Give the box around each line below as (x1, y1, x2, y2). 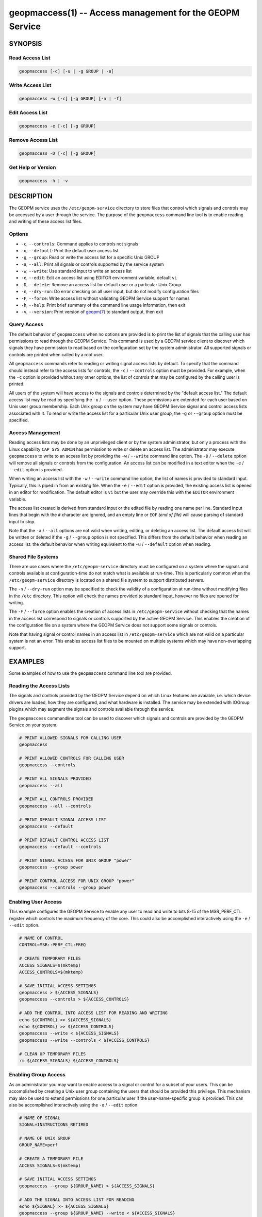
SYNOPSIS (9, 39, 42, 48)
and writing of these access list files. (9, 219, 82, 224)
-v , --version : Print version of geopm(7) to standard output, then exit (21, 309, 164, 315)
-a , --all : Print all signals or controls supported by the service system (21, 261, 164, 267)
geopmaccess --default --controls (19, 844, 101, 849)
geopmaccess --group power (19, 865, 83, 870)
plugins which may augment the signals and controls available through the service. (9, 706, 175, 712)
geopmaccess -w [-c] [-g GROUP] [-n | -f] (19, 95, 122, 101)
